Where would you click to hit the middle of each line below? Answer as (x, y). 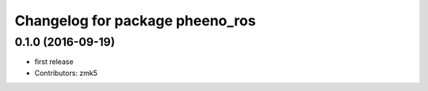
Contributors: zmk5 (66, 73)
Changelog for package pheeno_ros (136, 21)
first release (54, 62)
